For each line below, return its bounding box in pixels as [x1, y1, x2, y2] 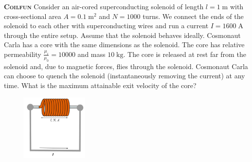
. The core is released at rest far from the [123, 49, 246, 59]
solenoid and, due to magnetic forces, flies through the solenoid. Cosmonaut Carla [4, 61, 248, 71]
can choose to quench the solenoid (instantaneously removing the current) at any [4, 71, 245, 81]
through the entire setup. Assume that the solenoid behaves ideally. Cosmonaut [4, 30, 241, 40]
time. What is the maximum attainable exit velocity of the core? [4, 80, 197, 90]
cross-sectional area [4, 11, 61, 21]
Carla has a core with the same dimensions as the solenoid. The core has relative [4, 39, 245, 50]
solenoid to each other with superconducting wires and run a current [4, 20, 209, 31]
